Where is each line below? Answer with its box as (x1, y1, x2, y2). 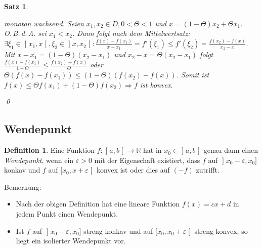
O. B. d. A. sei (4, 28, 47, 38)
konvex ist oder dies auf (96, 164, 170, 175)
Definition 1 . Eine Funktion (4, 145, 95, 155)
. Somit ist (176, 69, 209, 80)
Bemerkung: (4, 181, 41, 192)
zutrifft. (196, 164, 220, 175)
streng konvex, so (194, 225, 248, 236)
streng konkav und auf (83, 225, 153, 236)
